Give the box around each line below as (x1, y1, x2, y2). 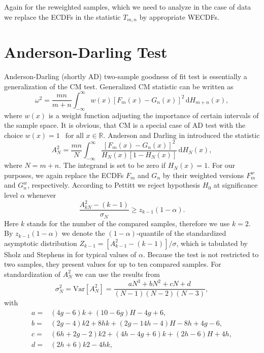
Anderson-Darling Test (4, 42, 168, 62)
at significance (213, 180, 258, 190)
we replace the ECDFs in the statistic (4, 11, 121, 22)
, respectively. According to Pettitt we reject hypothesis (27, 180, 201, 190)
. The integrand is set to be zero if (59, 160, 166, 170)
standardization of (4, 268, 60, 279)
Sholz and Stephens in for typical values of (4, 249, 137, 259)
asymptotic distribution (4, 237, 77, 248)
